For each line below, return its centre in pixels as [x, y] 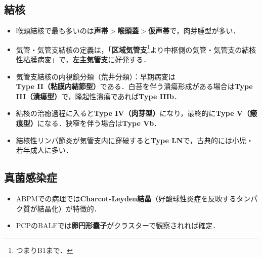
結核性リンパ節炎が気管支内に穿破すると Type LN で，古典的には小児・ [135, 140]
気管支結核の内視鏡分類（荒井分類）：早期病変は [96, 76]
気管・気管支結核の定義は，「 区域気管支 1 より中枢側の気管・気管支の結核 [136, 49]
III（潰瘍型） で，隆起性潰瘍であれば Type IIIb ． [98, 96]
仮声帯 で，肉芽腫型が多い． [194, 31]
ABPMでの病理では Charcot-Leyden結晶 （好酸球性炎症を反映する [126, 198]
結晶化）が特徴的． [69, 208]
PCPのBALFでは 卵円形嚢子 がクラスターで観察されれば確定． [118, 225]
